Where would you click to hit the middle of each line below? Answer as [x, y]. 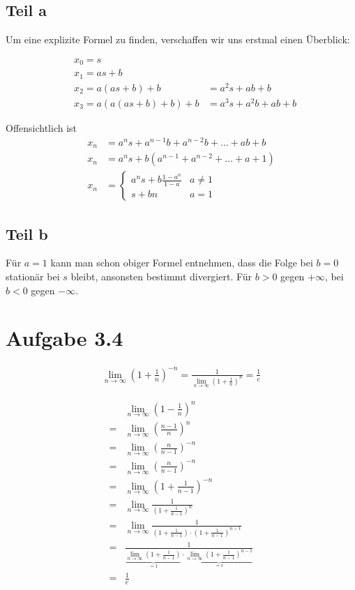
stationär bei [33, 276]
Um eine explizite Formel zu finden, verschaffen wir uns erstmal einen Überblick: [178, 39]
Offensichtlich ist [41, 127]
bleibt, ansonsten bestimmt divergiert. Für [161, 276]
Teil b [27, 233]
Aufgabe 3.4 [65, 338]
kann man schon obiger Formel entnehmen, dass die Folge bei [182, 263]
